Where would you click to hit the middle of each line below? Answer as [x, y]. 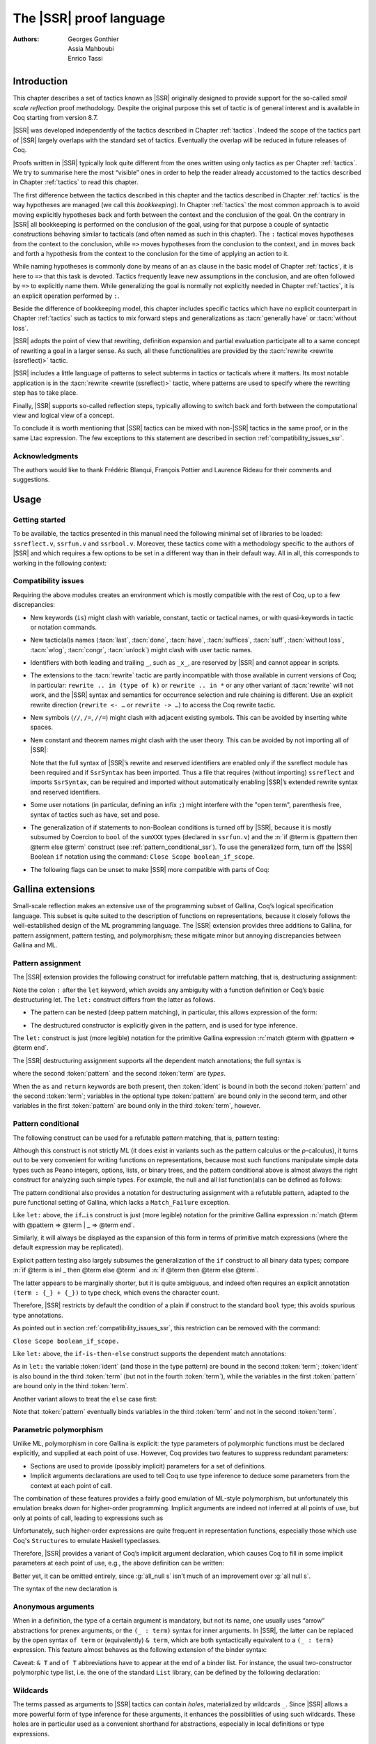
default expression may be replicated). [68, 1247]
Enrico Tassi [85, 59]
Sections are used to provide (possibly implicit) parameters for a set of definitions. [148, 1466]
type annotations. [38, 1315]
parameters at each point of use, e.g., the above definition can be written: [118, 1563]
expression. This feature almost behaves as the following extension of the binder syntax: [140, 1650]
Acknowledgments [46, 456]
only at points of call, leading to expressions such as [88, 1518]
